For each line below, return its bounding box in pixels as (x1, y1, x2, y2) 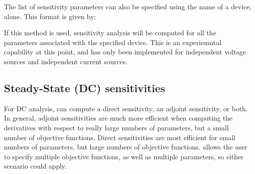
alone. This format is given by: (4, 11, 96, 21)
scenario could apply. (4, 161, 67, 171)
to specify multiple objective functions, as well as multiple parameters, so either (4, 151, 244, 161)
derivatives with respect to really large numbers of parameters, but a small (4, 122, 229, 132)
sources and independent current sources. (4, 56, 128, 66)
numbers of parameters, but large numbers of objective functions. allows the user (4, 142, 248, 152)
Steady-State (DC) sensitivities (4, 80, 166, 95)
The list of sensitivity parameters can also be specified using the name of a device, (4, 1, 252, 11)
